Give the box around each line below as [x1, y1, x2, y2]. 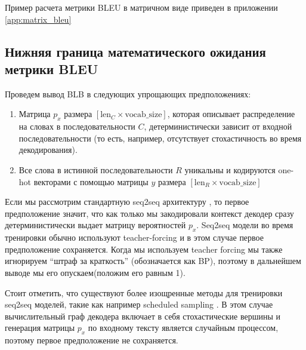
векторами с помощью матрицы [33, 175, 149, 188]
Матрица [18, 108, 51, 120]
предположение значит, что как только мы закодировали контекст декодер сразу [5, 207, 294, 219]
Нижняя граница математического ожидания [5, 42, 266, 60]
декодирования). [18, 143, 78, 156]
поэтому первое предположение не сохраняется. [5, 334, 178, 346]
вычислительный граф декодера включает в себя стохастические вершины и [5, 309, 280, 322]
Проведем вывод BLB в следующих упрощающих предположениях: [5, 87, 251, 100]
